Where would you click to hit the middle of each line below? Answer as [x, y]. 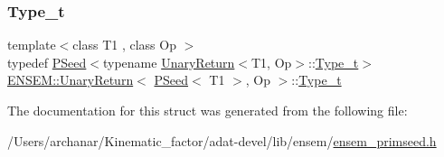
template [32, 45]
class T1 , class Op [124, 45]
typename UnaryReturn [169, 62]
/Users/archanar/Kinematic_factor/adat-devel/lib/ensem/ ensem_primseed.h [222, 140]
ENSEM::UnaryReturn [71, 80]
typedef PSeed [47, 62]
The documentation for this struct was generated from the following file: [208, 110]
